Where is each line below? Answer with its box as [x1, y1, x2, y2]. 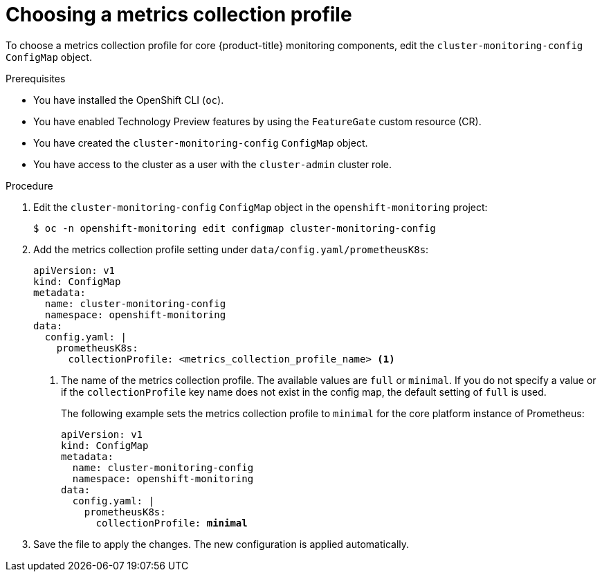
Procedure [6, 179, 53, 192]
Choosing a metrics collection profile [6, 3, 352, 26]
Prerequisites [6, 72, 66, 84]
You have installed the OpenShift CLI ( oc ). [33, 93, 224, 106]
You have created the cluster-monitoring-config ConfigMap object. [33, 136, 368, 149]
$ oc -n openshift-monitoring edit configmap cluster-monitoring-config [33, 222, 436, 234]
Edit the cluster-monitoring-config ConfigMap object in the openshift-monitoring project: [33, 201, 488, 213]
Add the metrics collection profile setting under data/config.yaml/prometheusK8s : [33, 243, 429, 255]
